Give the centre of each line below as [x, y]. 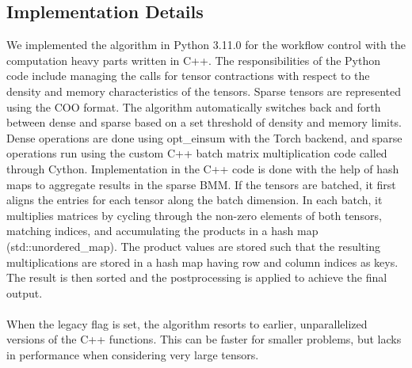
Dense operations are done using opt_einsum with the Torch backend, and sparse [204, 137]
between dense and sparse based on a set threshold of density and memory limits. [204, 122]
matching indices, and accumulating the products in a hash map [162, 231]
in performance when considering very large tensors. [133, 355]
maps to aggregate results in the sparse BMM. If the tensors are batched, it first [201, 184]
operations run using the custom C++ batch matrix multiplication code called [197, 153]
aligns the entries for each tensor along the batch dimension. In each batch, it [195, 200]
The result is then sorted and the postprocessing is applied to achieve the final [197, 277]
